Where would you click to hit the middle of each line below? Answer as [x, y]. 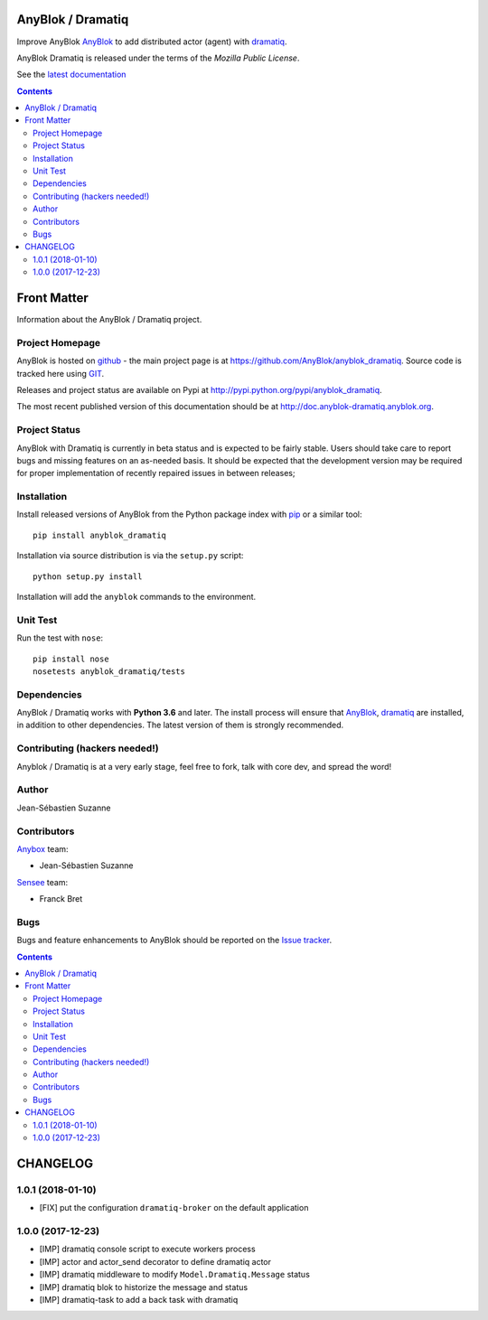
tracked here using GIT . [61, 373]
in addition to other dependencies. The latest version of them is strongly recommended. [180, 725]
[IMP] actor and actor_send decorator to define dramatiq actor [155, 1261]
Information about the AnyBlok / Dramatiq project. [109, 320]
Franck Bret [61, 899]
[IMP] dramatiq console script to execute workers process [148, 1249]
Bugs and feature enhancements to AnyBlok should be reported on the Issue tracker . [174, 941]
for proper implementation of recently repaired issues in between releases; [156, 473]
